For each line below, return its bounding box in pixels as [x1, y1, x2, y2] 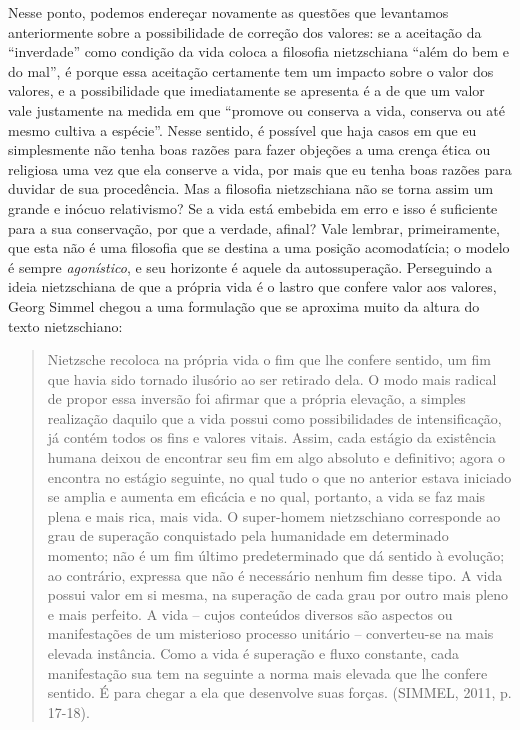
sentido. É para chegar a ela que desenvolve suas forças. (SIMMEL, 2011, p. [47, 682, 512, 703]
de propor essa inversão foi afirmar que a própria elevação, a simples [47, 388, 466, 409]
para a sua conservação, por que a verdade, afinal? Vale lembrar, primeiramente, [8, 217, 501, 238]
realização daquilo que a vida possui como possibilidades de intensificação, [47, 407, 502, 428]
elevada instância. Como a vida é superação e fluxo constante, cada [47, 643, 460, 663]
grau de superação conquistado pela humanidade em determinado [47, 525, 449, 546]
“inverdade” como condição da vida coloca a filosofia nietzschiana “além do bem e [8, 41, 510, 62]
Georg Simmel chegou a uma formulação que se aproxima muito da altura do [8, 295, 480, 316]
